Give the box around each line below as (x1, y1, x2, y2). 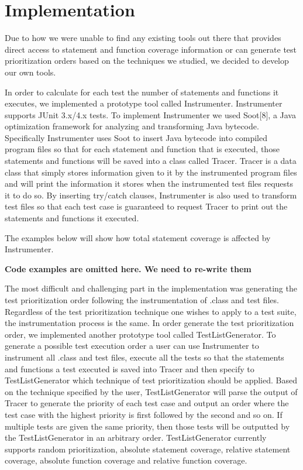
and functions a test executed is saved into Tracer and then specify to (5, 362, 254, 375)
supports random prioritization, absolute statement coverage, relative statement (5, 442, 291, 455)
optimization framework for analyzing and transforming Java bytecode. (5, 120, 259, 132)
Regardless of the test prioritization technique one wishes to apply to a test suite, (5, 305, 297, 317)
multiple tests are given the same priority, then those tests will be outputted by (5, 420, 290, 432)
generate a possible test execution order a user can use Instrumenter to (5, 339, 259, 352)
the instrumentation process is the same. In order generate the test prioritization (5, 317, 294, 329)
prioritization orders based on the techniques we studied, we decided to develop (5, 54, 289, 67)
